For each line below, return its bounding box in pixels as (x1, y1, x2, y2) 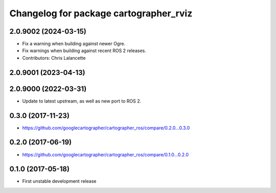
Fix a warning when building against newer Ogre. (22, 41, 125, 47)
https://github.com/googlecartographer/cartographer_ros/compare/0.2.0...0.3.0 (22, 125, 190, 131)
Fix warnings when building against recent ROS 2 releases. (22, 47, 147, 54)
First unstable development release (22, 178, 97, 184)
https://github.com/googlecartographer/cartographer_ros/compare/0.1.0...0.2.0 (22, 151, 189, 158)
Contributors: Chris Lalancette (22, 55, 86, 61)
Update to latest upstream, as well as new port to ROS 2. (22, 98, 142, 104)
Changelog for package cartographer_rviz (9, 8, 193, 19)
